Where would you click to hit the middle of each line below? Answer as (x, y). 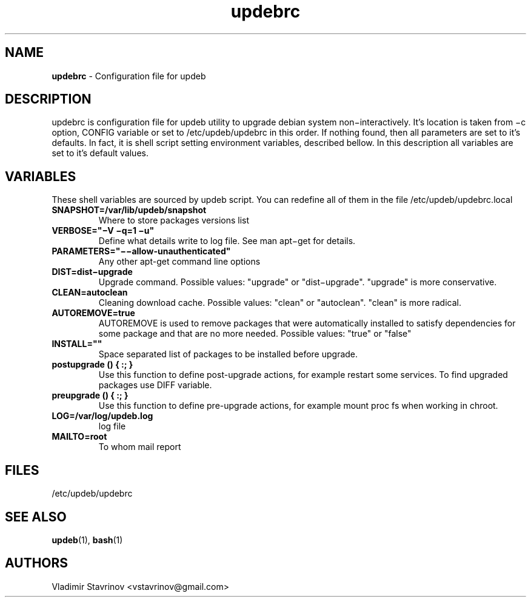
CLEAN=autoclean (90, 293)
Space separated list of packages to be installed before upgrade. (228, 354)
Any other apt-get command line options (179, 262)
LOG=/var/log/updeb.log (102, 416)
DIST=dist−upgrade (92, 272)
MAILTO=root (79, 437)
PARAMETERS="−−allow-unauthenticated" (141, 251)
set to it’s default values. (100, 153)
